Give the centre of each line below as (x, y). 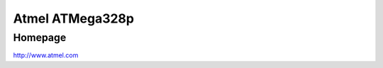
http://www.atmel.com (46, 55)
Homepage (40, 38)
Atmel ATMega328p (74, 18)
